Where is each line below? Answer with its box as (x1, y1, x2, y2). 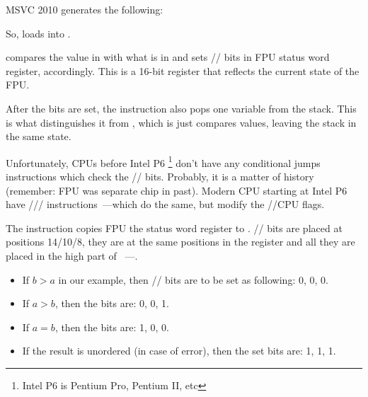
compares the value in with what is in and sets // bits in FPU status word (6, 50, 330, 64)
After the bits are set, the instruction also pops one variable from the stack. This (6, 100, 357, 115)
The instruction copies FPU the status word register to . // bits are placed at (6, 220, 343, 235)
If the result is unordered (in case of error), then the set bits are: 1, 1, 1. (22, 343, 336, 358)
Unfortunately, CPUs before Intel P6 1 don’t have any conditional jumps (6, 153, 321, 170)
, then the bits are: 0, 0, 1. (54, 296, 169, 311)
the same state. (6, 129, 71, 144)
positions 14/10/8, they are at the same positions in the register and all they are (6, 234, 355, 249)
